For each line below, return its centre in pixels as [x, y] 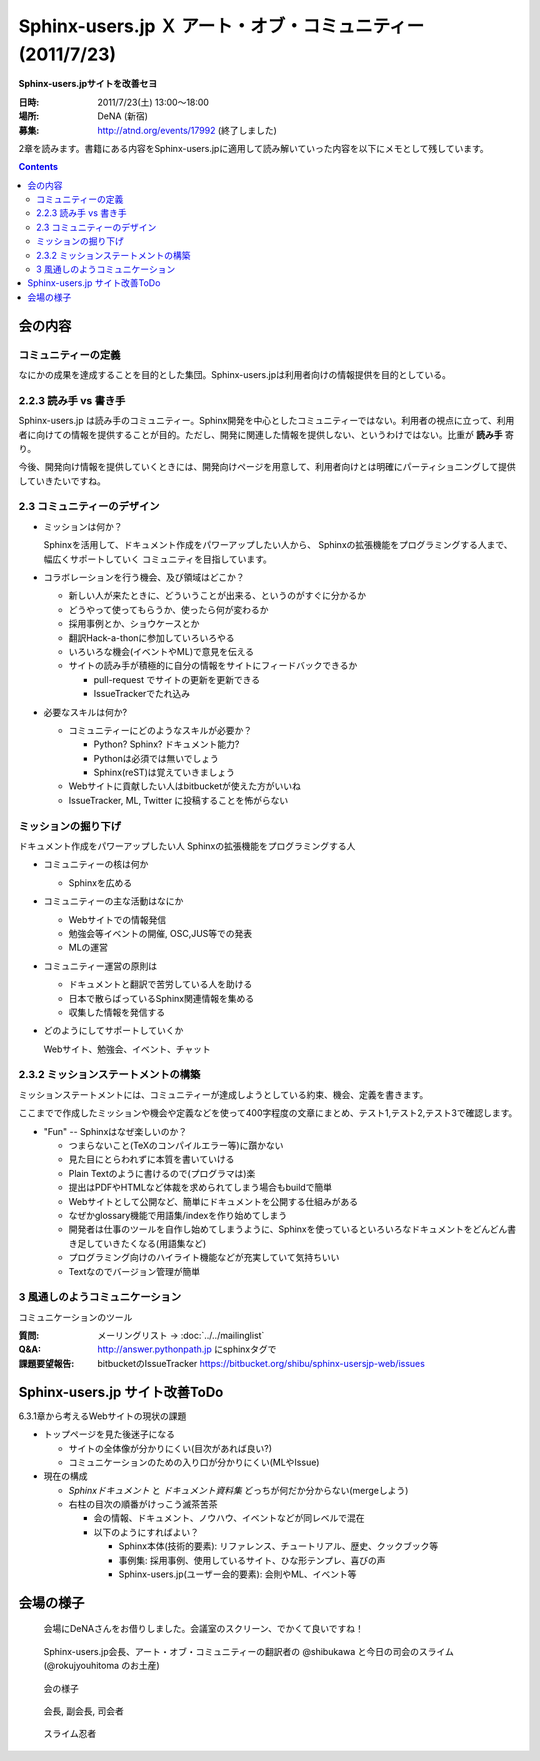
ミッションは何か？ [83, 526]
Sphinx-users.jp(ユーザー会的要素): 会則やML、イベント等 [237, 1574]
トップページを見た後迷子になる [109, 1434]
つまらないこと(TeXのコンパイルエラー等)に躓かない [176, 1145]
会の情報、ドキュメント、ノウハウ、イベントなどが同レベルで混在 [229, 1518]
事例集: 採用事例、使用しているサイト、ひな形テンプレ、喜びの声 [252, 1560]
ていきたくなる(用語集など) [150, 1243]
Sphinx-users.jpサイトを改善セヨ [88, 84]
